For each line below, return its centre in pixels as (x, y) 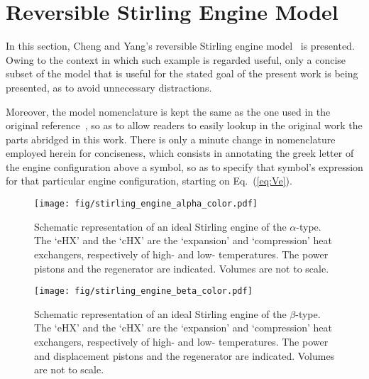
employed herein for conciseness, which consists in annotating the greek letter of (180, 153)
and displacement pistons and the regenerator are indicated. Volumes (184, 355)
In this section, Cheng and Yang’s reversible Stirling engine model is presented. (180, 46)
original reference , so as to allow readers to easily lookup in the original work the (184, 125)
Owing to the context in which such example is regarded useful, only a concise (176, 59)
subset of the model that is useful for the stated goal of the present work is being (182, 73)
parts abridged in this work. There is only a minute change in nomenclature (171, 139)
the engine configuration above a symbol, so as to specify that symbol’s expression (184, 166)
